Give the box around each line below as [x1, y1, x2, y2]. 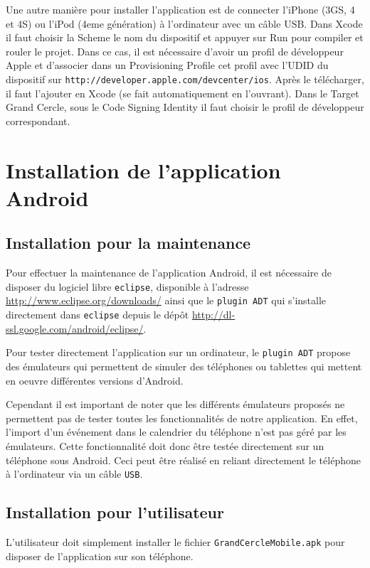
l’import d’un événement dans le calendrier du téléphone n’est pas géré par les [6, 424, 347, 439]
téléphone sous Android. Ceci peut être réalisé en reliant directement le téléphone [6, 452, 361, 467]
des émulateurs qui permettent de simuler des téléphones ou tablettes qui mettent [6, 358, 362, 373]
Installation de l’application [6, 155, 281, 184]
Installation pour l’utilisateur [6, 501, 224, 523]
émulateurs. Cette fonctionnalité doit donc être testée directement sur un [6, 438, 324, 453]
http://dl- [191, 307, 236, 322]
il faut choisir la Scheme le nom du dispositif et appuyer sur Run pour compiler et [6, 30, 364, 45]
